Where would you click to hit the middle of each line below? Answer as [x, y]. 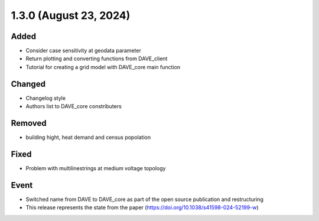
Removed [29, 123]
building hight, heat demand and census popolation [88, 137]
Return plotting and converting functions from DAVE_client [97, 58]
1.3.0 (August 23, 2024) [71, 15]
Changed [28, 84]
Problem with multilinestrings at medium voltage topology [96, 168]
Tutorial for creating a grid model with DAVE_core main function [103, 67]
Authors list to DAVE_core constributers [74, 106]
